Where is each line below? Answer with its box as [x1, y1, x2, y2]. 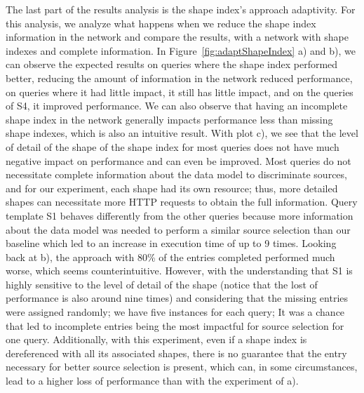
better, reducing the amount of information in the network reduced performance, [6, 70, 353, 85]
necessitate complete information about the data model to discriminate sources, [6, 167, 347, 182]
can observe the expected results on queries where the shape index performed [6, 57, 338, 72]
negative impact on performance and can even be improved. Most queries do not [6, 153, 351, 168]
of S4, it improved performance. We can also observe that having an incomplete [6, 98, 348, 113]
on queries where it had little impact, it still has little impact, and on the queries [6, 84, 353, 99]
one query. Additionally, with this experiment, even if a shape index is [6, 332, 307, 347]
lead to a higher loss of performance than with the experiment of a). [6, 373, 299, 388]
